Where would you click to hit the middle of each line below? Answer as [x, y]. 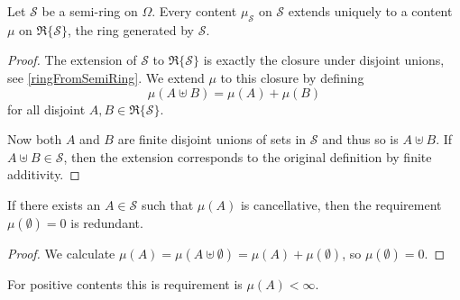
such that [167, 204]
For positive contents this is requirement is [125, 283]
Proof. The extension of [72, 60]
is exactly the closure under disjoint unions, [324, 60]
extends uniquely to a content [370, 11]
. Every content [194, 11]
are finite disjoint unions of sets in [212, 139]
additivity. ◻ [44, 174]
